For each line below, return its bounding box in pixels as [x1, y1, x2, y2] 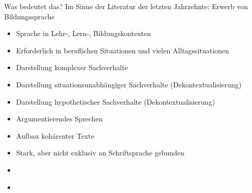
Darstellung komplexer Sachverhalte [16, 62, 128, 73]
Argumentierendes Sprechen [16, 113, 103, 124]
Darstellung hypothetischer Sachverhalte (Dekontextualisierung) [16, 96, 215, 107]
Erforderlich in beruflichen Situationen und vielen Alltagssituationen [16, 45, 229, 55]
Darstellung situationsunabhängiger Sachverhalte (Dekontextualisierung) [16, 79, 242, 89]
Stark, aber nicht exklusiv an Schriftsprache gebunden [16, 147, 184, 158]
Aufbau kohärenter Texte [16, 130, 94, 141]
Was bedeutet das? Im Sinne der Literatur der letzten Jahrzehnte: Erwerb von [4, 1, 248, 11]
